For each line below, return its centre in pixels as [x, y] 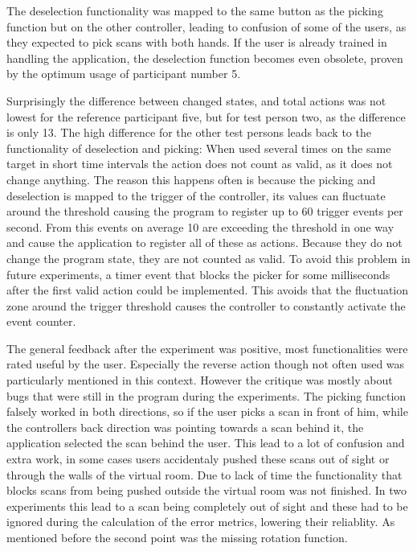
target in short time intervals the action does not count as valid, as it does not [200, 164]
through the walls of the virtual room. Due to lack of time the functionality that [204, 474]
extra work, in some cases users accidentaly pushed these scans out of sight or [198, 459]
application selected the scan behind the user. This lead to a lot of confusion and [206, 443]
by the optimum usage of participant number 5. [124, 74]
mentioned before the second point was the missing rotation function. [177, 537]
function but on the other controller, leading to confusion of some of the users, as [206, 26]
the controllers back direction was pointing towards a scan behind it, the [185, 427]
